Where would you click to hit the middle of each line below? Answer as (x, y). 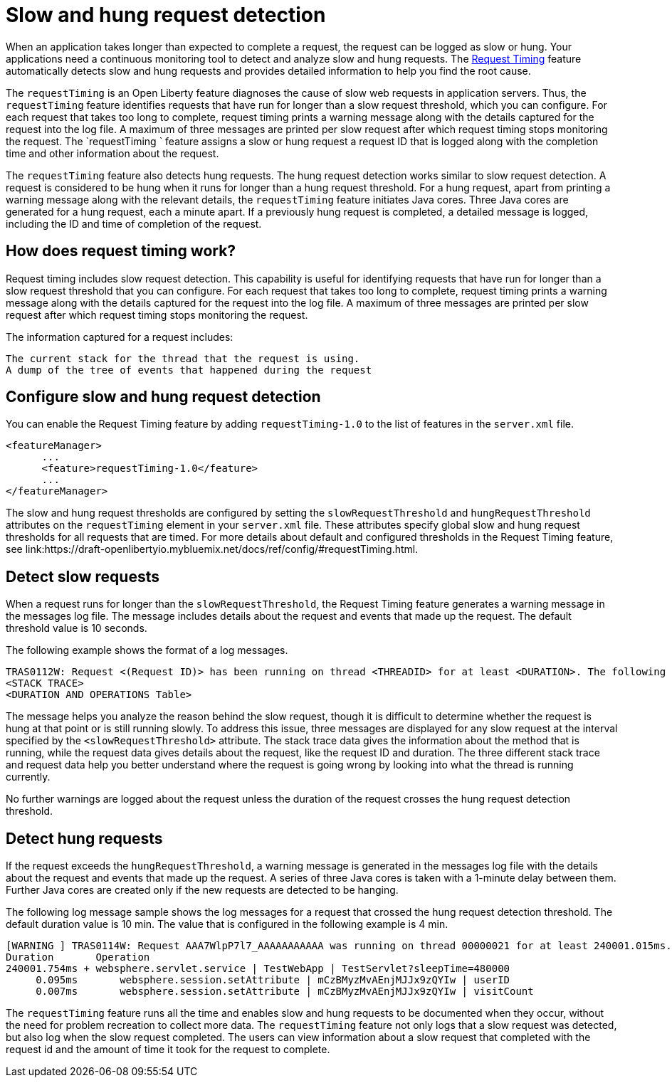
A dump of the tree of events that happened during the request (189, 370)
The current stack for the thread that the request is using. (183, 358)
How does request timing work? (121, 251)
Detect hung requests (84, 838)
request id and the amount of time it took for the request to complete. (168, 1050)
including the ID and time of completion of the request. (134, 223)
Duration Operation (78, 957)
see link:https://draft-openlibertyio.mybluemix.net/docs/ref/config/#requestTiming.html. (212, 549)
